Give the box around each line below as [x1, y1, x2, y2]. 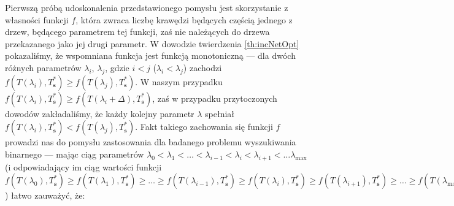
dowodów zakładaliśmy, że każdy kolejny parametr [5, 107, 194, 120]
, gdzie [105, 61, 129, 74]
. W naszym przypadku [135, 75, 223, 88]
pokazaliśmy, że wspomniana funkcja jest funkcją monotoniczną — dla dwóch [5, 49, 296, 62]
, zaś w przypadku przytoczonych [152, 91, 277, 104]
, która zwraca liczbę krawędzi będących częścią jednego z [75, 13, 293, 26]
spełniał [205, 107, 235, 120]
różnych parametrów [5, 61, 82, 74]
